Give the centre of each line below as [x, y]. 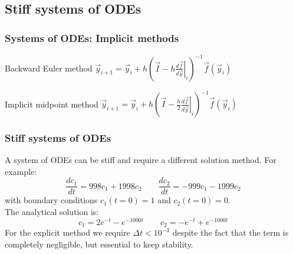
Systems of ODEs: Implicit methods [92, 38]
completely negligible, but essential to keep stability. [99, 244]
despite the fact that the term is [231, 232]
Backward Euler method [49, 68]
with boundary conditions [51, 200]
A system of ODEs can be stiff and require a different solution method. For [141, 160]
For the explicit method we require [68, 232]
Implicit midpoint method [52, 103]
